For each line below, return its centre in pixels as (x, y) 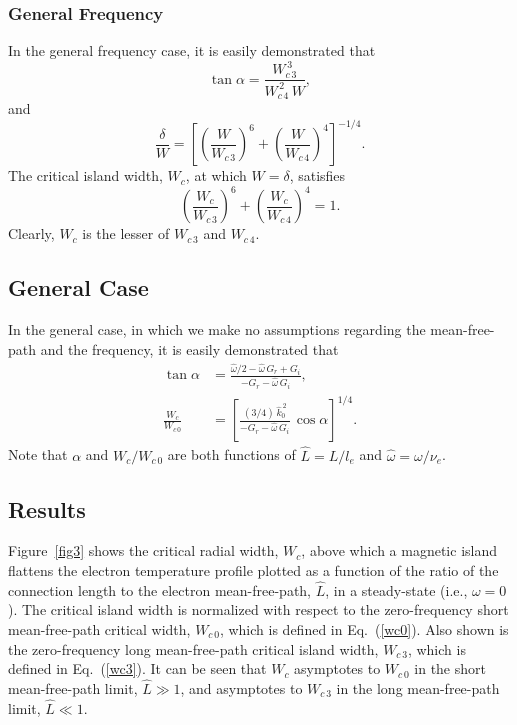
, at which (216, 175)
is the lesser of (126, 233)
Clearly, (31, 233)
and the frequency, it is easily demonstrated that (189, 348)
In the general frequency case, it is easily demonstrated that (192, 50)
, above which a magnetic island (399, 550)
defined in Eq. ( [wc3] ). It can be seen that (137, 668)
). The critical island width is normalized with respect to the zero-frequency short (258, 609)
